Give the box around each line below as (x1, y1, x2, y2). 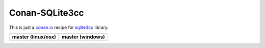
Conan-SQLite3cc (9, 7, 84, 18)
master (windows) (61, 33, 105, 40)
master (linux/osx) (12, 33, 56, 40)
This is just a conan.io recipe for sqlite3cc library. (9, 24, 109, 30)
